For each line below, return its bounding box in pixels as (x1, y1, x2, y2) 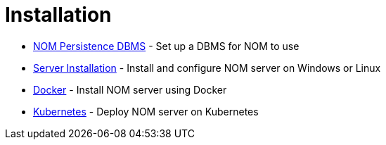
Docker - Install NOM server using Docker (33, 83, 227, 96)
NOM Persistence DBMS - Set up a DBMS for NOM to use (33, 39, 300, 52)
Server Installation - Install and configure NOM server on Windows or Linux (33, 61, 381, 74)
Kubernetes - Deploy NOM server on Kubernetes (33, 105, 259, 118)
